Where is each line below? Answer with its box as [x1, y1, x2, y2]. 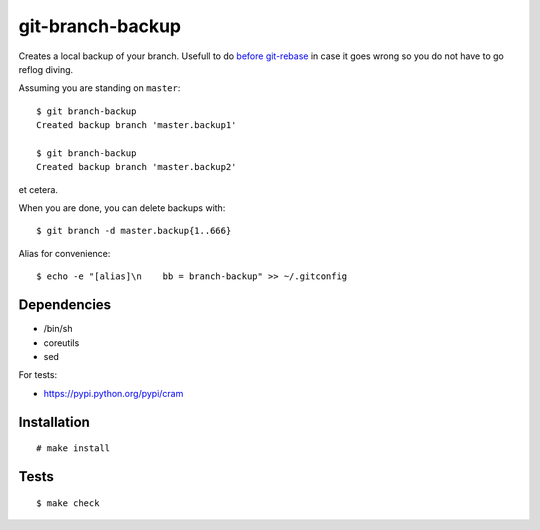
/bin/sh [43, 323, 73, 335]
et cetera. [18, 183, 59, 195]
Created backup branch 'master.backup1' [36, 120, 237, 131]
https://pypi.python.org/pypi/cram [43, 387, 184, 399]
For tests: [18, 369, 58, 381]
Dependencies [18, 296, 112, 314]
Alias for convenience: [18, 247, 111, 259]
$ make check [36, 497, 100, 509]
